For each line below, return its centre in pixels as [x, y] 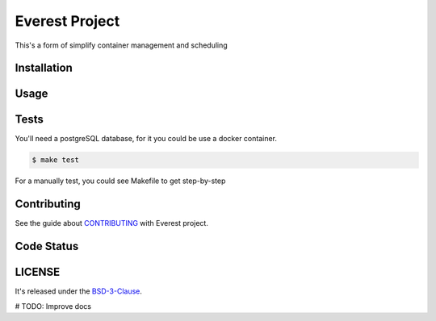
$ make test [56, 160]
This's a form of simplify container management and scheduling [121, 45]
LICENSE [38, 272]
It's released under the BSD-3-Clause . [79, 291]
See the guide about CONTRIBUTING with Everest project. [112, 223]
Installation [44, 68]
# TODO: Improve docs [53, 306]
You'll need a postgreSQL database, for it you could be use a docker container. [146, 139]
